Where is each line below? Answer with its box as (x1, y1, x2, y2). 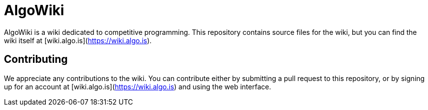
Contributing (4, 53, 68, 66)
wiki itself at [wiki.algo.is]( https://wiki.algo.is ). (4, 36, 152, 45)
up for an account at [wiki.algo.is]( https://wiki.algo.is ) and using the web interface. (4, 82, 271, 91)
